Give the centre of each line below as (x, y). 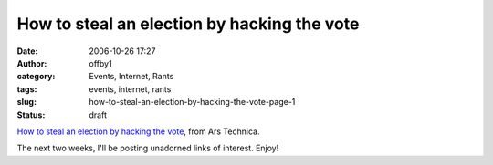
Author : (32, 63)
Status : (31, 115)
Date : (27, 51)
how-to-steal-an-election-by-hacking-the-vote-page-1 (192, 102)
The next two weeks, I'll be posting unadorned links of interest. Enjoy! (148, 148)
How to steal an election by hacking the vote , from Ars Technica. (138, 131)
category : (36, 77)
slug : (26, 102)
